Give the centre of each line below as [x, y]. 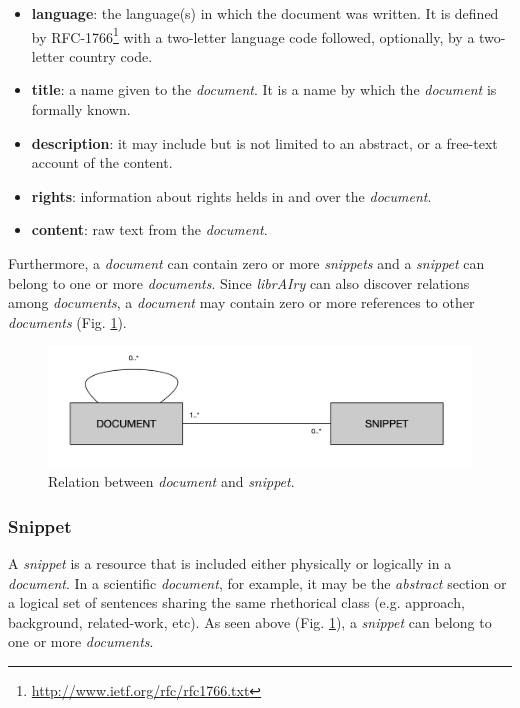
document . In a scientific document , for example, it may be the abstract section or [257, 582]
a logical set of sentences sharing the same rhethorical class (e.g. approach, [236, 602]
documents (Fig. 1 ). [67, 321]
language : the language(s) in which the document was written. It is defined [265, 13]
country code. [111, 55]
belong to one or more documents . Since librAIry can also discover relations [239, 282]
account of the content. [102, 162]
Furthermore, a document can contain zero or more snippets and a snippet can [246, 263]
